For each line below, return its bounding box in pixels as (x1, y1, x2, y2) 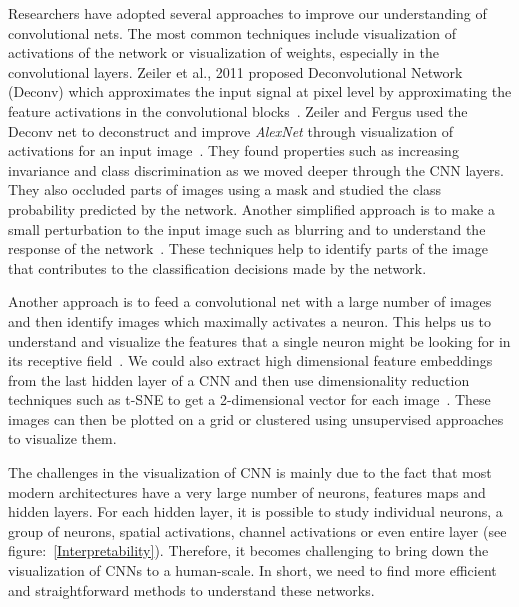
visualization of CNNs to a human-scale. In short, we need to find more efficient (8, 560, 497, 581)
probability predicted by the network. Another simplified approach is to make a (8, 198, 495, 219)
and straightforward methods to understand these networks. (8, 579, 375, 600)
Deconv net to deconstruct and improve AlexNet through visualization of (8, 120, 454, 141)
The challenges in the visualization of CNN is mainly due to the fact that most (8, 462, 492, 483)
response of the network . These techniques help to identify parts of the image (8, 238, 488, 259)
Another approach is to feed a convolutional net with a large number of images (8, 291, 492, 312)
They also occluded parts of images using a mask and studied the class (8, 179, 442, 200)
